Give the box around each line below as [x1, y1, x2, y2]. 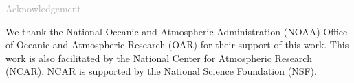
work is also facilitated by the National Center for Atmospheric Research [5, 50, 312, 65]
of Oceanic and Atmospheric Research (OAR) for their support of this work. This [5, 37, 349, 52]
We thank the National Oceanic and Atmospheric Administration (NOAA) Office [5, 24, 348, 38]
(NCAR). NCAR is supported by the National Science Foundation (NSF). [5, 64, 317, 78]
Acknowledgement [5, 1, 81, 15]
